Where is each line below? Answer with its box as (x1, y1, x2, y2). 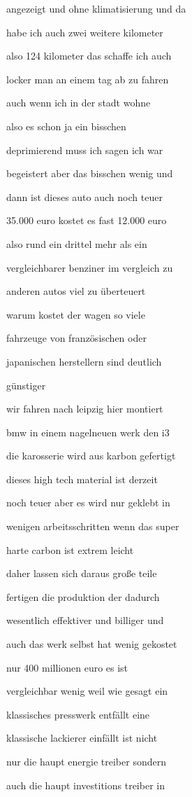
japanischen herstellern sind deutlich (6, 354, 162, 368)
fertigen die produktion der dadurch (6, 589, 160, 604)
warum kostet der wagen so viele (6, 307, 145, 321)
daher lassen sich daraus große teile (6, 566, 157, 581)
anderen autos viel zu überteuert (6, 284, 146, 298)
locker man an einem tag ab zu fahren (6, 71, 169, 86)
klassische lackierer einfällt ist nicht (6, 730, 158, 745)
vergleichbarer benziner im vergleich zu (6, 260, 173, 275)
